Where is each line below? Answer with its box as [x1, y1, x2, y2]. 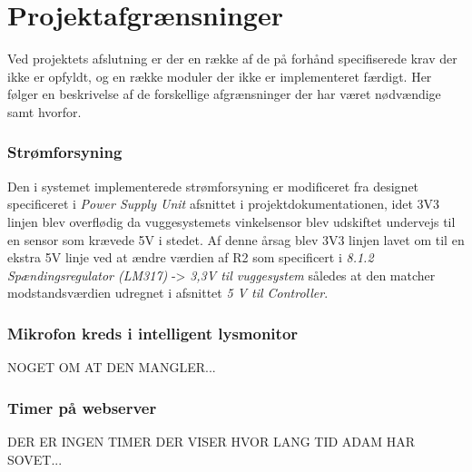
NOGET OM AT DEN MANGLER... [7, 358, 216, 377]
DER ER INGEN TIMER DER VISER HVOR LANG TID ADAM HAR [7, 431, 415, 450]
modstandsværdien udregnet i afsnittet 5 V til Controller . [7, 283, 329, 302]
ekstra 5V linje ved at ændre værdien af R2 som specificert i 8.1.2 [7, 248, 374, 267]
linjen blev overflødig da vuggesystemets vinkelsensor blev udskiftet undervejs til [7, 211, 456, 231]
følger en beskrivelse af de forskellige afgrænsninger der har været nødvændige [7, 84, 441, 103]
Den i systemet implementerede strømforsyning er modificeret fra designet [7, 176, 419, 195]
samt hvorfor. [7, 102, 82, 121]
